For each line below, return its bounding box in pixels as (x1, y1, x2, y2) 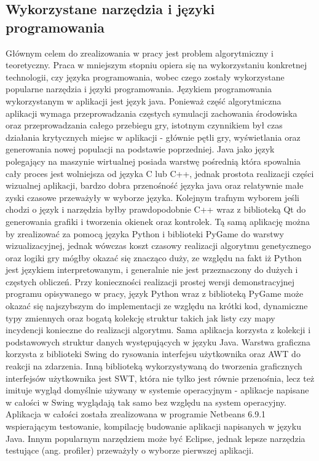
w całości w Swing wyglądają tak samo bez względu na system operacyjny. (6, 395, 286, 408)
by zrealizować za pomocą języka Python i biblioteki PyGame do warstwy (6, 227, 284, 240)
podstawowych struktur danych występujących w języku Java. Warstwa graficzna (6, 335, 311, 348)
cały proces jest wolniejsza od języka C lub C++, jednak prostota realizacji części (6, 167, 314, 179)
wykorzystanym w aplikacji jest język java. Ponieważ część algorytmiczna (6, 94, 282, 107)
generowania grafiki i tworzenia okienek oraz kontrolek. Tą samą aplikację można (6, 215, 310, 227)
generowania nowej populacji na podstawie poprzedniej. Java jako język (6, 143, 275, 156)
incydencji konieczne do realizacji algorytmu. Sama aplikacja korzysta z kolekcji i (6, 323, 311, 336)
